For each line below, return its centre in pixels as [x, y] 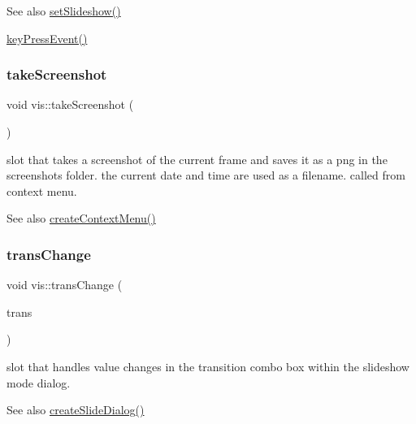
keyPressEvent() [47, 38]
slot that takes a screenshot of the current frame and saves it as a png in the [197, 159]
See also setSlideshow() [64, 11]
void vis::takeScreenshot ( [70, 104]
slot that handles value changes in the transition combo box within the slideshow [208, 366]
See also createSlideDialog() [76, 410]
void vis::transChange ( [65, 285]
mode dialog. [39, 382]
